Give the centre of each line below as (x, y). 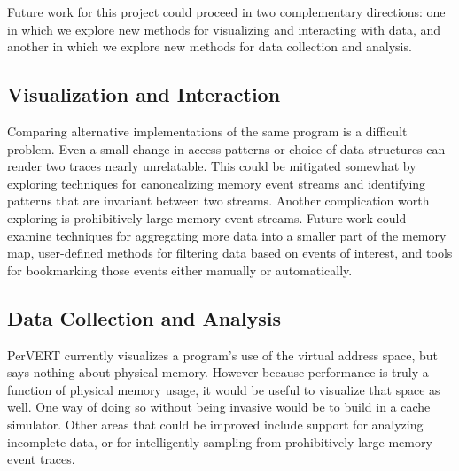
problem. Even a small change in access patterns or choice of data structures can (226, 148)
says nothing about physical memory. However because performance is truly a (218, 372)
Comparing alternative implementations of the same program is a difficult (207, 131)
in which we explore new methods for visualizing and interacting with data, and (224, 29)
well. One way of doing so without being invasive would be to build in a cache (219, 407)
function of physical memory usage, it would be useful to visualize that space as (224, 389)
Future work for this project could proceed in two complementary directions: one (226, 12)
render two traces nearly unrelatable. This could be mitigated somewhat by (212, 166)
